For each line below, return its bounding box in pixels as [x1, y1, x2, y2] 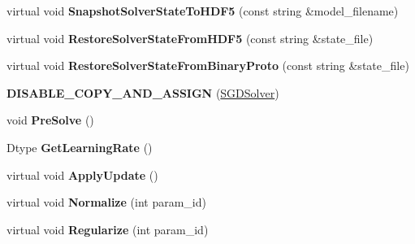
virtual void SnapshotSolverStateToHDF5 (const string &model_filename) [6, 2, 399, 19]
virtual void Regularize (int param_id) [6, 220, 209, 237]
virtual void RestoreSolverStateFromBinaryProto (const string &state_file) [6, 57, 409, 74]
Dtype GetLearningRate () [6, 138, 153, 155]
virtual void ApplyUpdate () [6, 166, 158, 183]
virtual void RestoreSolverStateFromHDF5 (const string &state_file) [6, 29, 374, 46]
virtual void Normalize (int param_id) [6, 194, 206, 211]
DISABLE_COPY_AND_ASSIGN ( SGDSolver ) [6, 84, 279, 101]
